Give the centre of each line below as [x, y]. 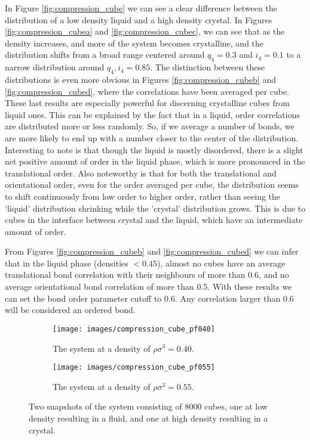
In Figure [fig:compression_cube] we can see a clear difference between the [141, 8]
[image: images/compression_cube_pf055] [134, 368]
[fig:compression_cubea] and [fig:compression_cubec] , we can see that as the [145, 31]
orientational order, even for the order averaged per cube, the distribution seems [152, 185]
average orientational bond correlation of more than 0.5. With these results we [148, 286]
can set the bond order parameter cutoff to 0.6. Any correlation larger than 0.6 [149, 298]
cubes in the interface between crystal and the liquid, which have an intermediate [154, 220]
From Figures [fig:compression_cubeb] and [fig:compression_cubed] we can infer [152, 251]
